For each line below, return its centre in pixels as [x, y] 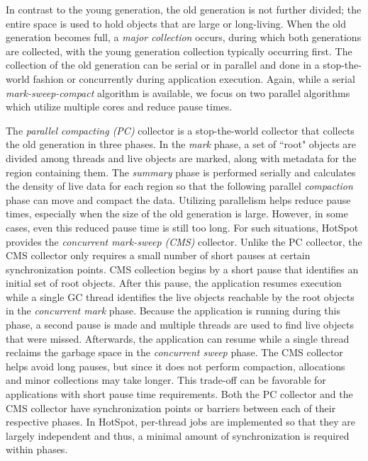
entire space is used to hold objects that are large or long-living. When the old [176, 23]
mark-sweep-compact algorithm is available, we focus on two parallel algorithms [178, 92]
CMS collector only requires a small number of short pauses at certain [158, 255]
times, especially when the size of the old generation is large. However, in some [177, 214]
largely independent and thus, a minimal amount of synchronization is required [178, 435]
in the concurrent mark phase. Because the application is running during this [173, 311]
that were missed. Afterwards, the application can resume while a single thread [178, 338]
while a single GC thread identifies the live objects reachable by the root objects [180, 296]
